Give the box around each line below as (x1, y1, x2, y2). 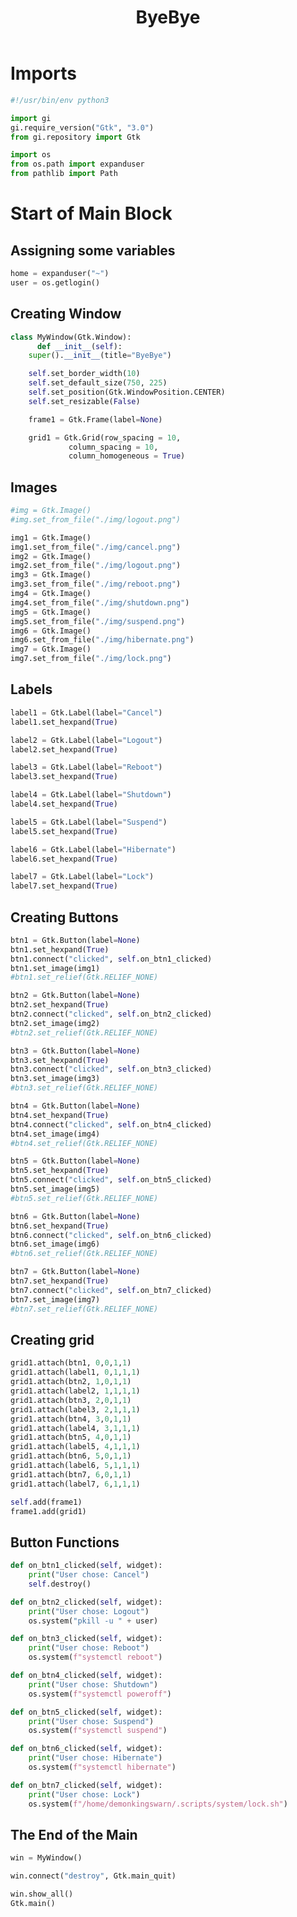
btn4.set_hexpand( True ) (10, 1110, 110, 1120)
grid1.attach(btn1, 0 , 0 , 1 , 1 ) (10, 1358, 132, 1368)
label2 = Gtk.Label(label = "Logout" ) (10, 735, 163, 745)
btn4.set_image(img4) (10, 1129, 101, 1139)
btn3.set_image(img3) (10, 1074, 101, 1084)
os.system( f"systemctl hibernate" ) (28, 1762, 177, 1773)
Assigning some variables (10, 242, 176, 259)
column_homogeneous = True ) (68, 451, 186, 461)
